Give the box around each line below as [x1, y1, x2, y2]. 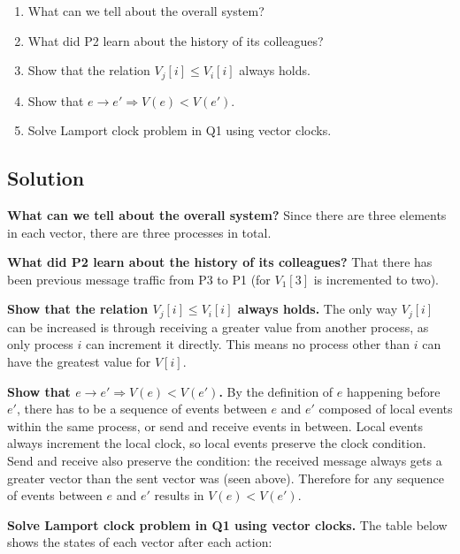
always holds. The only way [237, 300, 398, 318]
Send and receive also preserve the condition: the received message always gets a [7, 452, 442, 470]
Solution [7, 164, 85, 192]
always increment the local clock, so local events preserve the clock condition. [7, 434, 426, 452]
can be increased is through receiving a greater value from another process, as [7, 317, 429, 336]
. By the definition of [218, 382, 333, 400]
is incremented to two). [313, 269, 439, 288]
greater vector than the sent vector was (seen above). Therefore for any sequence [7, 468, 445, 487]
